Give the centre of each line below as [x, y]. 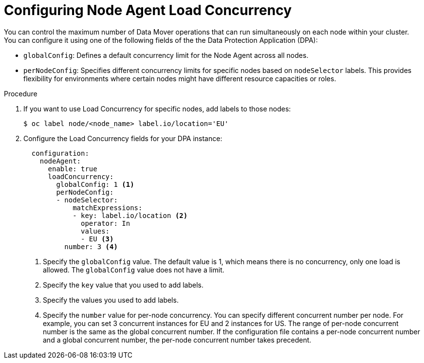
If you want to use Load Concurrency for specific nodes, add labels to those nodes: [157, 109]
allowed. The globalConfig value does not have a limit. [134, 270]
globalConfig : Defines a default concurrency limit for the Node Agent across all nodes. [166, 55]
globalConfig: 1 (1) [95, 184]
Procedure [21, 93]
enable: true [73, 169]
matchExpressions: [108, 208]
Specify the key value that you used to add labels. [123, 285]
